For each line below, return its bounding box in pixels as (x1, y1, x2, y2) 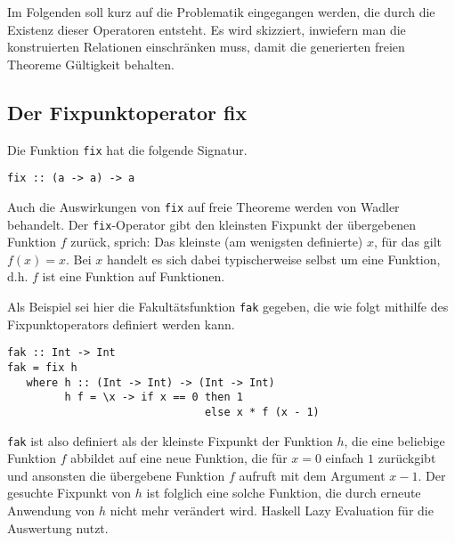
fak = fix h (7, 361, 77, 374)
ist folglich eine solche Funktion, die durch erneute (146, 483, 421, 502)
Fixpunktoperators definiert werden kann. (7, 314, 235, 333)
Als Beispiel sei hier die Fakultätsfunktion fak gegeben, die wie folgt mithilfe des (7, 296, 449, 315)
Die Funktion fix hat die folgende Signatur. (7, 140, 248, 158)
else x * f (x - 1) (204, 405, 320, 418)
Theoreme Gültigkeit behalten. (7, 54, 175, 73)
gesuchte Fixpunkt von (7, 483, 132, 502)
